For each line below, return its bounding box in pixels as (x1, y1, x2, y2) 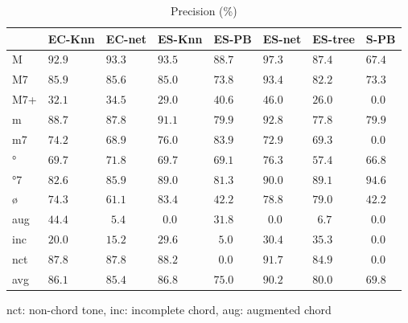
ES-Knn (158, 30, 203, 47)
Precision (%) (170, 2, 237, 18)
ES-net (262, 30, 302, 47)
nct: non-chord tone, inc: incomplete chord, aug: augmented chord (6, 301, 332, 317)
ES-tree (312, 30, 355, 47)
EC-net (105, 30, 146, 47)
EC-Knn (47, 30, 95, 47)
